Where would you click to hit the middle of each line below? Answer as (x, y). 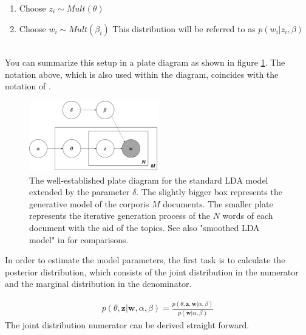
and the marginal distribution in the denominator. (98, 284)
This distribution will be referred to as (184, 28)
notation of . (28, 86)
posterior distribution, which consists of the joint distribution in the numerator (152, 271)
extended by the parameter (80, 192)
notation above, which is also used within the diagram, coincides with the (142, 74)
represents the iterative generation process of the (120, 216)
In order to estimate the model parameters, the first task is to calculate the (145, 260)
